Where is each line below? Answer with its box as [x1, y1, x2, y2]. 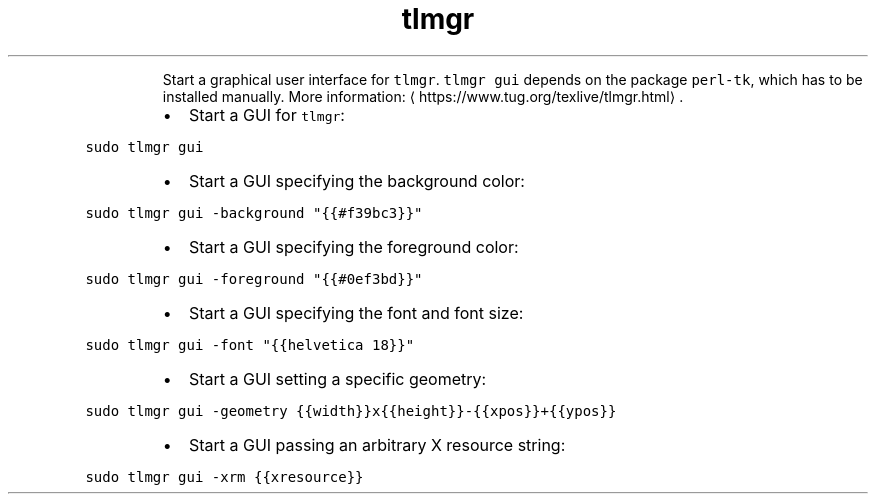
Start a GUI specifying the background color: [188, 170, 525, 191]
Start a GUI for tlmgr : [188, 104, 345, 125]
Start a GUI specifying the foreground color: [188, 236, 519, 257]
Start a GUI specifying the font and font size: [188, 302, 524, 323]
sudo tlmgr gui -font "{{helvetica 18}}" [85, 336, 415, 353]
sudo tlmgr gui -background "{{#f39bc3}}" [85, 204, 423, 221]
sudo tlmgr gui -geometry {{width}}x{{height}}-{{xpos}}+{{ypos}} [85, 402, 617, 419]
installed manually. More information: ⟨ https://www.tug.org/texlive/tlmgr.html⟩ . [162, 87, 684, 105]
